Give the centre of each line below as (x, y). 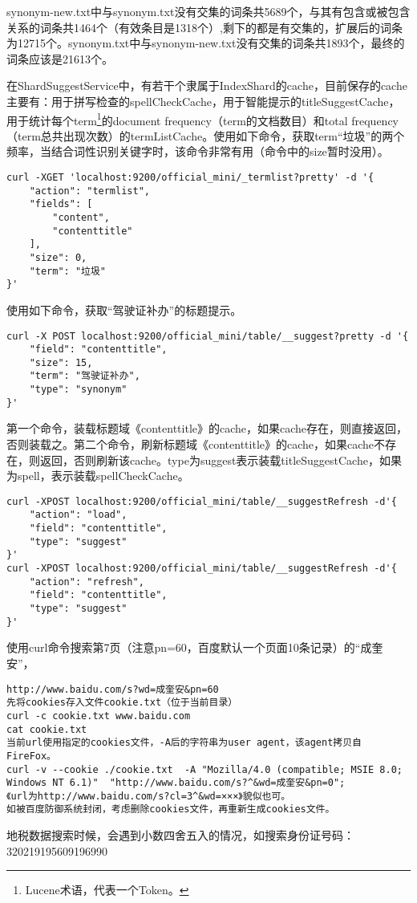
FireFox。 (32, 756)
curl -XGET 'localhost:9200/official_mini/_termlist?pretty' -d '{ (190, 177)
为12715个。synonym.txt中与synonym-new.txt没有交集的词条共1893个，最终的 (206, 43)
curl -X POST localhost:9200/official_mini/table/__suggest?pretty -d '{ (208, 336)
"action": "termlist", (89, 191)
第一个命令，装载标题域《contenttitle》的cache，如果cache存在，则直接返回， (207, 428)
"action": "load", (78, 515)
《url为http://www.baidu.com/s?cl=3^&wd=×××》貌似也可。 (149, 796)
